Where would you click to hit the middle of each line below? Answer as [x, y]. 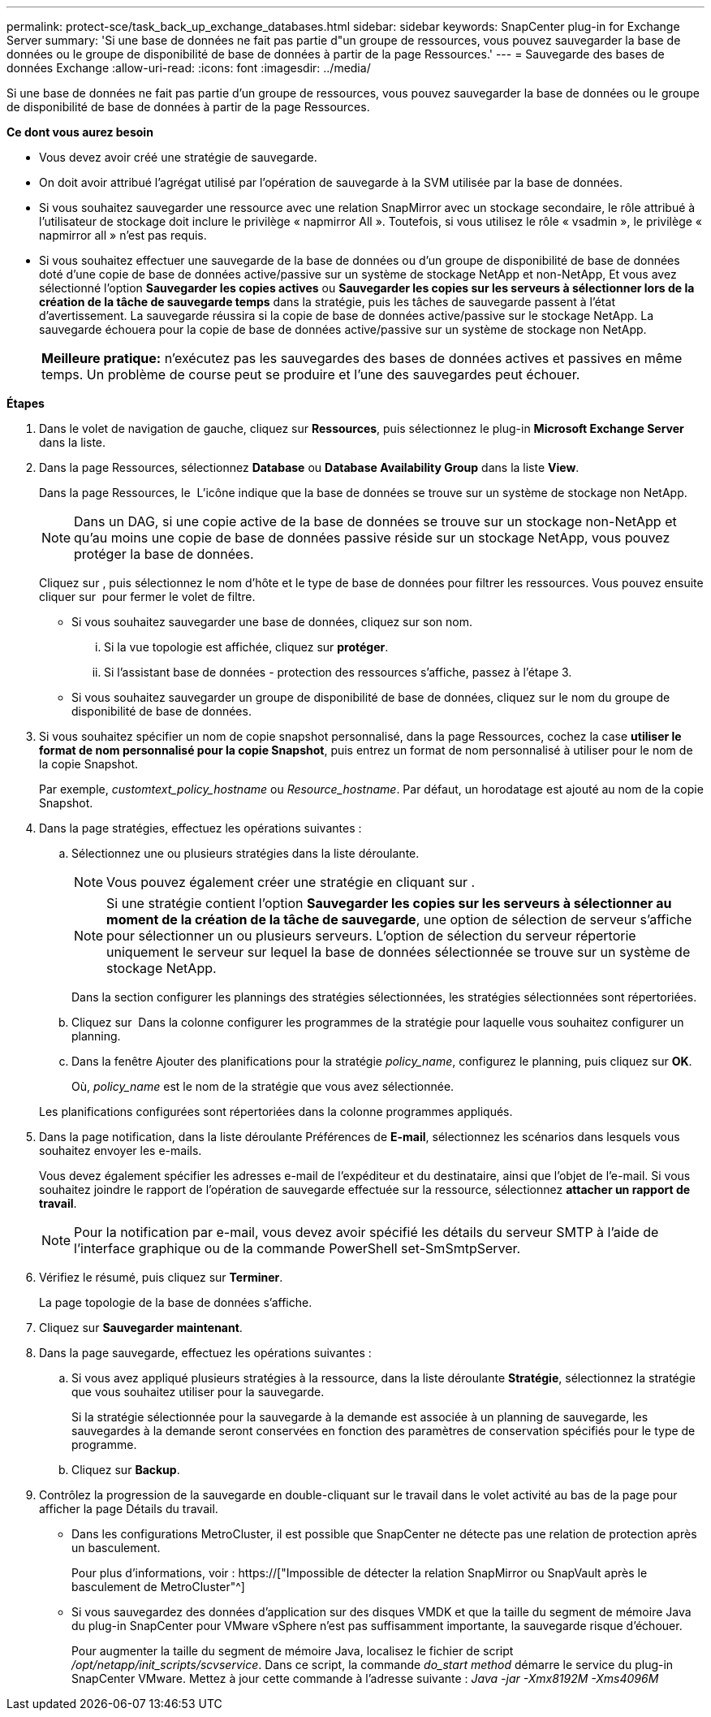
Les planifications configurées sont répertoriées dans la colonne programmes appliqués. [276, 1112]
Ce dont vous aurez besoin [80, 132]
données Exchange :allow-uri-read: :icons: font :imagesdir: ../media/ [189, 68]
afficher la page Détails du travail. [129, 1509]
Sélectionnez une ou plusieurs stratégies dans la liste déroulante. [246, 853]
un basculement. [116, 1548]
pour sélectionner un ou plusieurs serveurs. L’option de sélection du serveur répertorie [371, 936]
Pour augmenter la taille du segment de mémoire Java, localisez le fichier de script [293, 1651]
